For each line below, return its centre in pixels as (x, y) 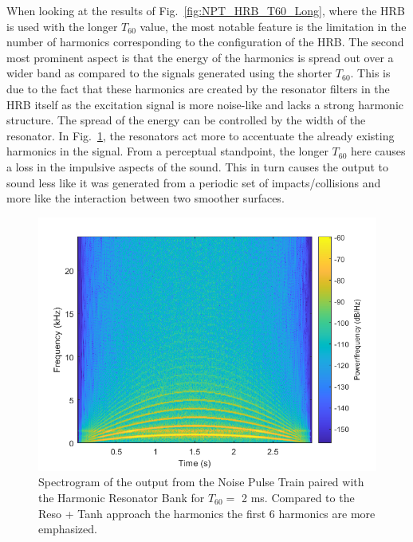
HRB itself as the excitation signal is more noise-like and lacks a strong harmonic (205, 104)
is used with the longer (62, 26)
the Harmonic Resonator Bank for (122, 497)
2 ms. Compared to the (298, 497)
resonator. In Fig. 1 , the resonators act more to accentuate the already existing (201, 135)
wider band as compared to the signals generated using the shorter (169, 73)
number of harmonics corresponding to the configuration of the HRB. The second (205, 42)
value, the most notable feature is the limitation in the (273, 26)
